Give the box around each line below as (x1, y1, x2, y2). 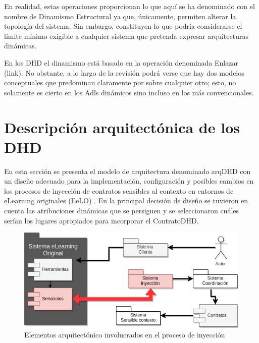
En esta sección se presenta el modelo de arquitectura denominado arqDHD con (4, 165, 251, 176)
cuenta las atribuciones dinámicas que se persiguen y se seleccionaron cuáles (4, 205, 239, 216)
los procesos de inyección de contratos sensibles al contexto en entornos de (4, 185, 234, 196)
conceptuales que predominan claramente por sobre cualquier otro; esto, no (4, 77, 236, 88)
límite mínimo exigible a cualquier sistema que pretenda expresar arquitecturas (4, 30, 248, 41)
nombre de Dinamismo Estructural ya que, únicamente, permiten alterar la (4, 11, 236, 21)
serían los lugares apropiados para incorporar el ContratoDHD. (4, 215, 199, 225)
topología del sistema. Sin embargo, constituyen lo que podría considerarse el (4, 21, 242, 31)
